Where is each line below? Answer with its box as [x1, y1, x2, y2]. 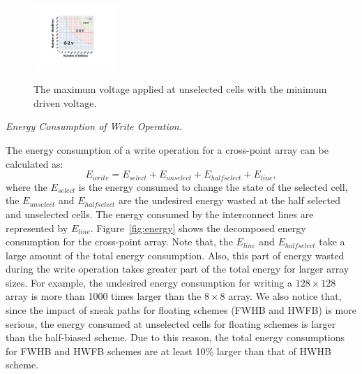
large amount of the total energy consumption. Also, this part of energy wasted [6, 247, 345, 262]
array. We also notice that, [228, 289, 342, 303]
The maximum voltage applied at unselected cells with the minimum [33, 82, 327, 96]
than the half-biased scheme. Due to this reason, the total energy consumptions [6, 330, 345, 345]
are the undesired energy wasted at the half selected [118, 193, 341, 208]
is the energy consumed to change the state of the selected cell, [78, 179, 348, 194]
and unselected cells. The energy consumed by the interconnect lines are [6, 206, 314, 221]
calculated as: [6, 156, 63, 171]
